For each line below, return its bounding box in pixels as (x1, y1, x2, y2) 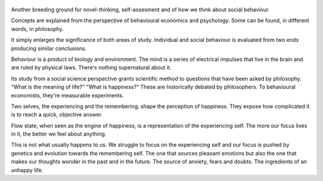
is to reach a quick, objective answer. (11, 111, 103, 118)
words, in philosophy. (11, 25, 64, 32)
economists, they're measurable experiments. (11, 91, 124, 99)
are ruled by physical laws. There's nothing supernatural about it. (11, 64, 172, 71)
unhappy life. (11, 166, 44, 173)
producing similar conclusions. (11, 45, 87, 52)
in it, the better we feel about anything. (11, 130, 107, 137)
